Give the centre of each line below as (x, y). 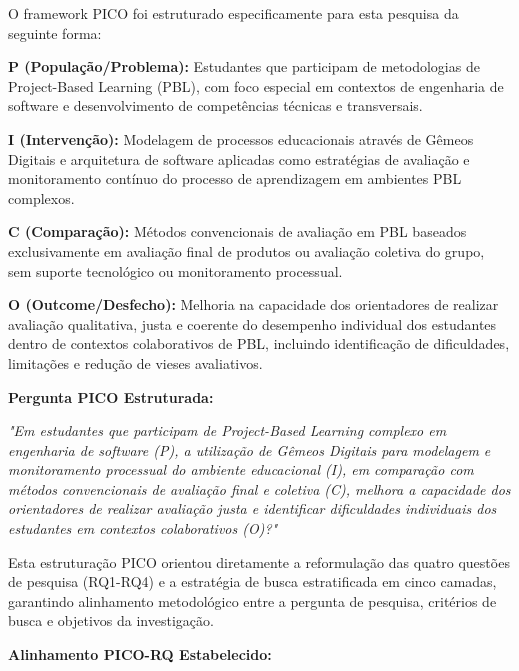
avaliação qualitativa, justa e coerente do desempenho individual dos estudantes (252, 323)
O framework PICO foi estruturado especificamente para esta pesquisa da (233, 13)
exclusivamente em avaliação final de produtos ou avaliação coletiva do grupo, (246, 250)
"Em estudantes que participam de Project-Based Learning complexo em (227, 430)
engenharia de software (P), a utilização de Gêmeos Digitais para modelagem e (249, 449)
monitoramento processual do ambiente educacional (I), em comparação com (241, 469)
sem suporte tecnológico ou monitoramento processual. (175, 270)
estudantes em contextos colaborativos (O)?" (143, 528)
